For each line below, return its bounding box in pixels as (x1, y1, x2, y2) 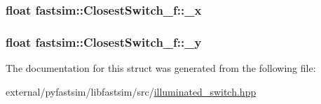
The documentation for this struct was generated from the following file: (6, 61, 316, 75)
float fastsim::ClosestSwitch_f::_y (6, 33, 202, 50)
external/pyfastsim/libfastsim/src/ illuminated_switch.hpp (6, 84, 257, 98)
